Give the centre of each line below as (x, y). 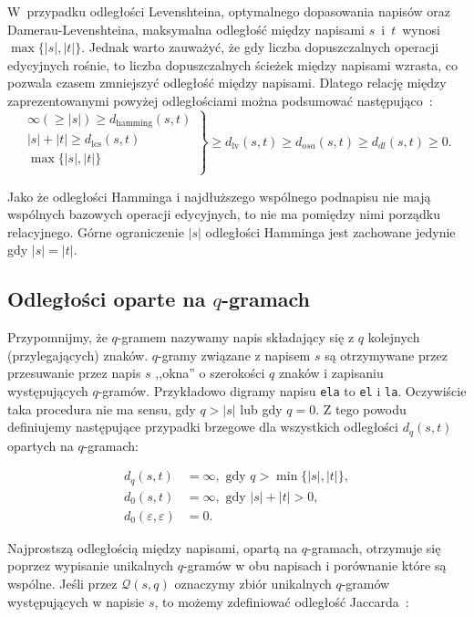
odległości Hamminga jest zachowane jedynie (330, 231)
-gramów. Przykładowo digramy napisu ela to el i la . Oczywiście (282, 391)
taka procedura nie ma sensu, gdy (102, 408)
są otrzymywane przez (386, 355)
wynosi (421, 29)
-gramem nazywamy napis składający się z (236, 337)
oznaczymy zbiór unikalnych (253, 584)
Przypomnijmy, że (57, 337)
